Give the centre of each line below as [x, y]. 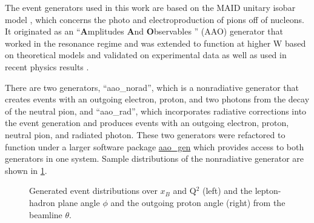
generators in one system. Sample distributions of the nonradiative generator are [155, 158]
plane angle [79, 202]
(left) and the [227, 191]
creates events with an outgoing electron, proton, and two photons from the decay [157, 99]
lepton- [268, 191]
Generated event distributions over [93, 191]
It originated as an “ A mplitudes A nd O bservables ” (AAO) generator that [144, 31]
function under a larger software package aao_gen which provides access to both [155, 146]
